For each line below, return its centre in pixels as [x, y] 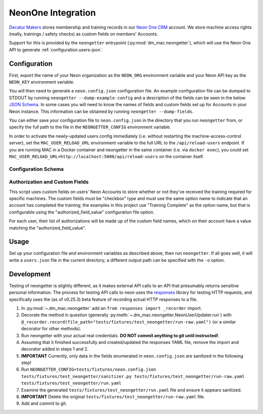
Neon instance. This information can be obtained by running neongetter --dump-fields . [101, 111]
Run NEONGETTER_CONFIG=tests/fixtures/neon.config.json [89, 369]
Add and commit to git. [44, 403]
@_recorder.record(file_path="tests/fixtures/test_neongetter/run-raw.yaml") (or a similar [129, 322]
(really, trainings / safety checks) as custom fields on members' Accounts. [84, 34]
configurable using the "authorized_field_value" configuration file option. [82, 212]
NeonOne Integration [52, 13]
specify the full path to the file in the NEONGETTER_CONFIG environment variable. [90, 127]
